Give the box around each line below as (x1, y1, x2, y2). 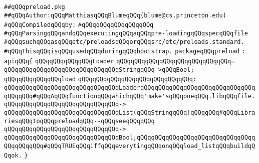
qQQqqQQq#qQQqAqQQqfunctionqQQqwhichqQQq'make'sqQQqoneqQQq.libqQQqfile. (4, 92, 255, 100)
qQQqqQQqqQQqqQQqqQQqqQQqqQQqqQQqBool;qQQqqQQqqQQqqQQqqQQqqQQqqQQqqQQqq (4, 134, 255, 141)
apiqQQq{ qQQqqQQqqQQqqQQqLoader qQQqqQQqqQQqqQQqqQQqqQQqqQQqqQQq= (4, 57, 235, 65)
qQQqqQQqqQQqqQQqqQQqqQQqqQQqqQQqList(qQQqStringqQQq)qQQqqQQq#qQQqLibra (4, 109, 255, 116)
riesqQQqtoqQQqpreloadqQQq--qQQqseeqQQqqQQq (4, 117, 155, 125)
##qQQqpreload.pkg (4, 3, 65, 10)
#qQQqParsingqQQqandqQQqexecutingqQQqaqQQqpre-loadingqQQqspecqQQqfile (4, 29, 248, 37)
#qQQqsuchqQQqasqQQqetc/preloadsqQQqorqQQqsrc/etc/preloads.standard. (4, 38, 244, 45)
